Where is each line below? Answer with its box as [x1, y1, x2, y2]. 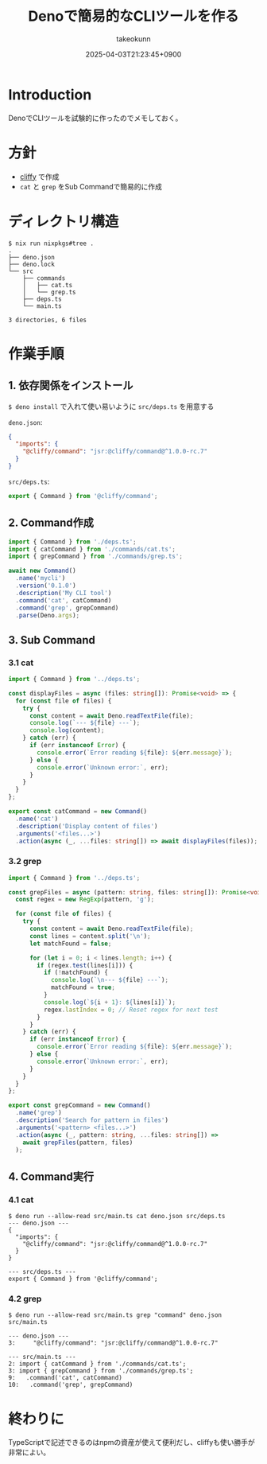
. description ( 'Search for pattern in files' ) [15, 1116, 169, 1124]
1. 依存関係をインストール [8, 379, 133, 392]
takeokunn [116, 33, 151, 44]
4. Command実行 [8, 1170, 95, 1183]
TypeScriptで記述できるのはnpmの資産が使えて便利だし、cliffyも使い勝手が [8, 1438, 256, 1447]
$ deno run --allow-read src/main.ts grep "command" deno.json [8, 1311, 222, 1319]
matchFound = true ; [50, 983, 115, 991]
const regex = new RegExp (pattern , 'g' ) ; [15, 896, 155, 904]
